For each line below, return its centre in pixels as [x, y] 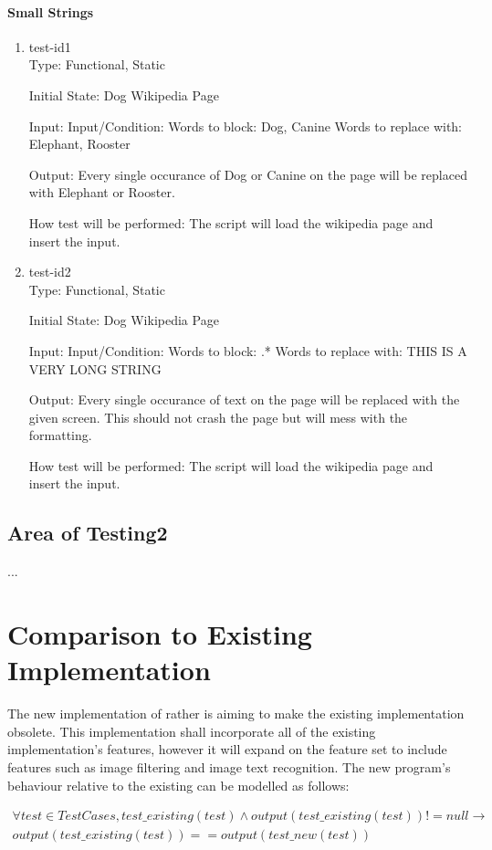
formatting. [60, 435]
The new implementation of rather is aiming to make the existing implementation [236, 714]
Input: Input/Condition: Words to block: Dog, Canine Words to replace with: [246, 126]
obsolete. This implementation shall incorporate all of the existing [192, 731]
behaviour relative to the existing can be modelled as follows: [178, 785]
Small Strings [51, 11]
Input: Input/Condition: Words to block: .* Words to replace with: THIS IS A [248, 350]
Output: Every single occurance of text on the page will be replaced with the [244, 399]
